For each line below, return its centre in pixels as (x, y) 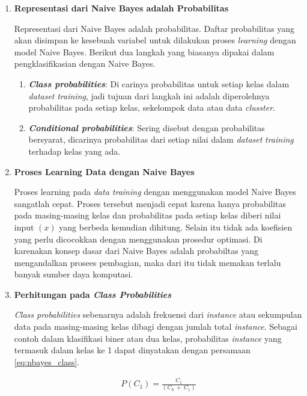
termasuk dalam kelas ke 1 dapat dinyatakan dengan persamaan (132, 350)
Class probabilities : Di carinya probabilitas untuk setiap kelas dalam (159, 83)
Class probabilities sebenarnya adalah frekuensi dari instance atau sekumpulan (158, 314)
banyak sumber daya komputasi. (74, 274)
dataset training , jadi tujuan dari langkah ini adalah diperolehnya (149, 95)
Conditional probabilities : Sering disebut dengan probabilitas (147, 127)
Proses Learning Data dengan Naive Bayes (104, 171)
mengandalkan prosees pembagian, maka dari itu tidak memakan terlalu (147, 262)
